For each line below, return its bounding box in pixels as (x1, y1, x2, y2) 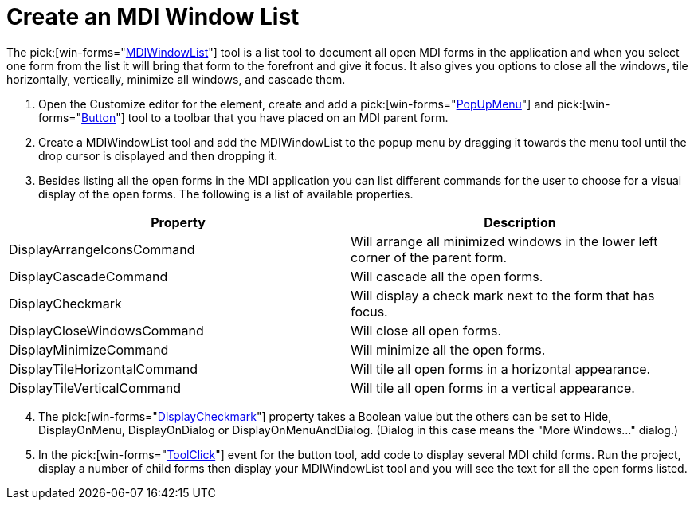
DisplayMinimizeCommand (9, 341, 169, 358)
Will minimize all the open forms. (351, 341, 546, 358)
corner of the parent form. (351, 249, 508, 265)
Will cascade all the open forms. (351, 268, 543, 284)
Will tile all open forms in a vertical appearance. (351, 379, 635, 396)
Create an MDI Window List (6, 3, 300, 30)
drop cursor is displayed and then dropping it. (38, 148, 278, 163)
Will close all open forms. (351, 322, 502, 339)
